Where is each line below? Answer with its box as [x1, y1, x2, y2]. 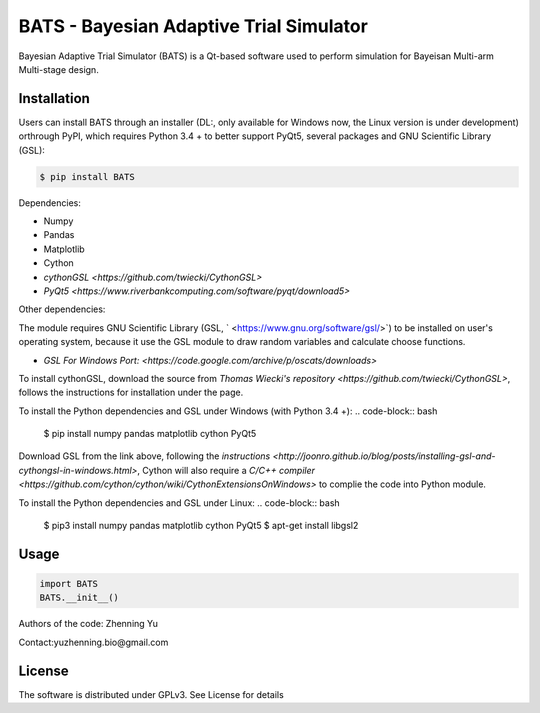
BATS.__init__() [39, 592, 120, 604]
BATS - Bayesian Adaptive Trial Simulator [18, 15, 369, 37]
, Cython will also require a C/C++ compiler [136, 464, 315, 476]
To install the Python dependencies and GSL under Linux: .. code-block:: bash [18, 496, 340, 509]
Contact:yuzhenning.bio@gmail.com [18, 636, 169, 648]
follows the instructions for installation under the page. [18, 386, 244, 399]
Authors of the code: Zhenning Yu [18, 618, 159, 630]
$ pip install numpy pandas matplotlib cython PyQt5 [43, 428, 257, 440]
